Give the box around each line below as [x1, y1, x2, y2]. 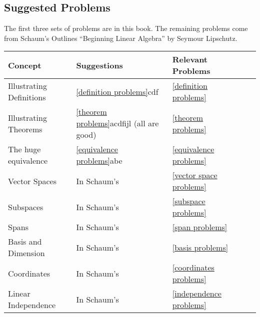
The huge [8, 143, 41, 155]
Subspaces [8, 201, 43, 213]
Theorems [8, 123, 42, 135]
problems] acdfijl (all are [76, 117, 159, 129]
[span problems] [172, 221, 227, 233]
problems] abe [76, 155, 122, 167]
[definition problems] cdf [76, 85, 158, 97]
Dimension [8, 247, 45, 259]
